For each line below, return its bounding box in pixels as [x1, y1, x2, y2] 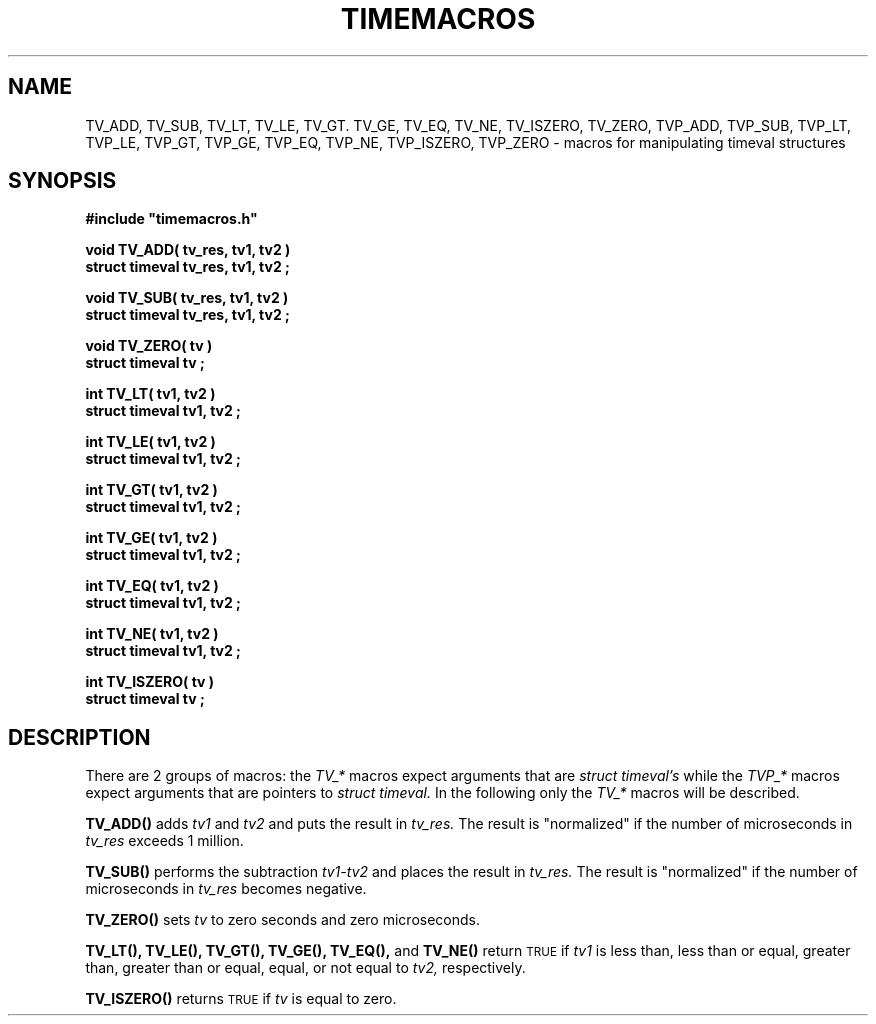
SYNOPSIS [8, 168, 117, 194]
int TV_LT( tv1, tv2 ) [85, 385, 216, 403]
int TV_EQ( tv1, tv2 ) [85, 577, 219, 595]
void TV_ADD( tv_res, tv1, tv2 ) [85, 241, 291, 259]
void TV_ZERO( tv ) [85, 337, 213, 355]
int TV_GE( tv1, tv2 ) [85, 529, 218, 547]
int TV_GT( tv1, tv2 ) [85, 481, 218, 499]
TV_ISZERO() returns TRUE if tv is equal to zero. [85, 990, 397, 1008]
